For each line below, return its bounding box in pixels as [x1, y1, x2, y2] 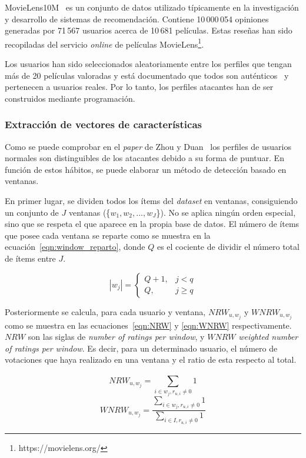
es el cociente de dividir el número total [157, 240, 300, 253]
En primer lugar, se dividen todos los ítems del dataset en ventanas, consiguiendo [5, 195, 298, 206]
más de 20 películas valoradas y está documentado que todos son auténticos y [5, 69, 289, 81]
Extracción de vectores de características [5, 117, 202, 132]
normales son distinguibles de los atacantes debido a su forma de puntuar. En [5, 152, 284, 164]
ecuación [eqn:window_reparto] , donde [5, 240, 145, 253]
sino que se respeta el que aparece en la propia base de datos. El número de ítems [5, 218, 300, 230]
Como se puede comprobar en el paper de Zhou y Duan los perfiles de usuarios [5, 140, 291, 152]
